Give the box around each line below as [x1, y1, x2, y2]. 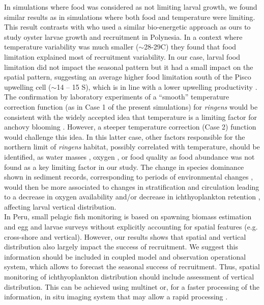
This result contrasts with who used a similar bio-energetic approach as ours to [4, 21, 251, 32]
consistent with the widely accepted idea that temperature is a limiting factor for [4, 111, 257, 122]
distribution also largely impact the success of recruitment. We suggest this [4, 241, 239, 252]
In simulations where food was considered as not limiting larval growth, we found [4, 2, 257, 12]
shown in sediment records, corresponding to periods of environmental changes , [4, 171, 253, 182]
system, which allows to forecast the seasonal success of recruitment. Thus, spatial [4, 261, 260, 272]
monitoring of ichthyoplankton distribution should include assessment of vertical [4, 271, 254, 282]
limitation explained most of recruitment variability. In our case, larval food [4, 51, 240, 62]
